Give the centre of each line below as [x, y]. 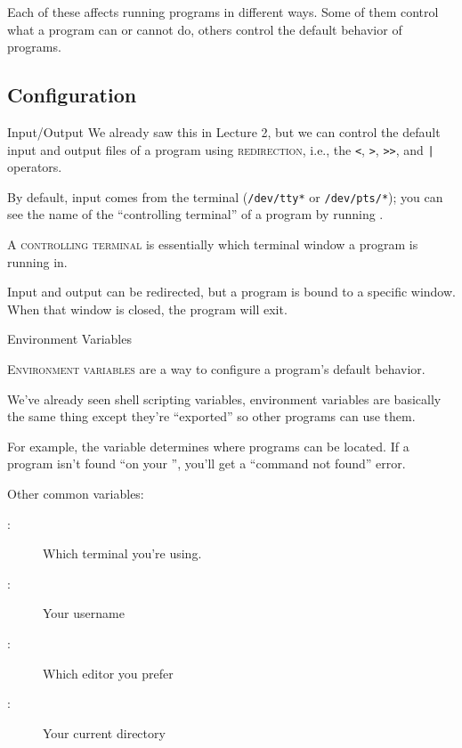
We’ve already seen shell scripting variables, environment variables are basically [224, 398]
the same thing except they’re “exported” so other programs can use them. [211, 416]
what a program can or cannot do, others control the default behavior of [205, 29]
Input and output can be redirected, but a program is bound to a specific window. [231, 292]
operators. [35, 167]
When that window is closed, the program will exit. [147, 309]
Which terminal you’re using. [122, 553]
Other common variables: [76, 494]
